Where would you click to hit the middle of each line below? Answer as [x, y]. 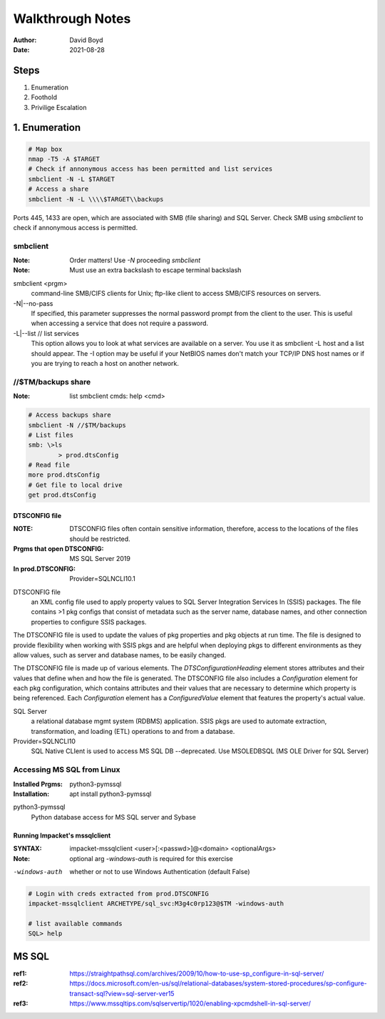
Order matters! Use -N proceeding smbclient [135, 260]
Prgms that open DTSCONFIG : [58, 549]
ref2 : [21, 983]
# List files [51, 435]
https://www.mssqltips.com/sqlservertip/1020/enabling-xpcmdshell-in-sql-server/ [190, 1003]
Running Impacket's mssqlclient [62, 835]
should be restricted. [100, 539]
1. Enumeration [47, 128]
